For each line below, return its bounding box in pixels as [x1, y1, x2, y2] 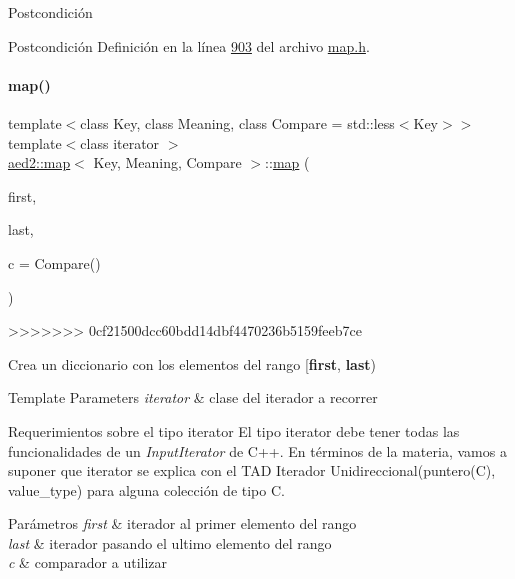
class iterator [80, 132, 160, 153]
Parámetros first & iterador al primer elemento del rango [8, 513, 357, 534]
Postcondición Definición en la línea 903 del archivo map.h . [8, 35, 370, 56]
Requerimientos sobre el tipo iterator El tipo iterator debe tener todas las [8, 420, 460, 441]
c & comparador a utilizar [8, 552, 168, 573]
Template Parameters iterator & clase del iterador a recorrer [8, 387, 378, 408]
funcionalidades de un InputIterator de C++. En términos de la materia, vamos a [8, 440, 507, 461]
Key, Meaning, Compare [93, 152, 242, 173]
